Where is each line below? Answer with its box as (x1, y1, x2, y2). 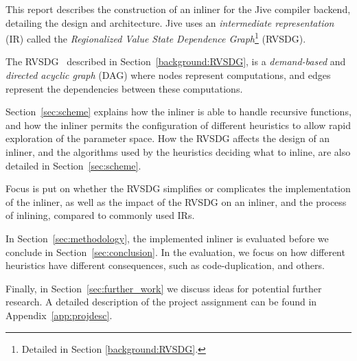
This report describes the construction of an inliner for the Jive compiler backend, (5, 2, 351, 16)
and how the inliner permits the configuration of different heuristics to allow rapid (5, 117, 351, 132)
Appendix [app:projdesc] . (5, 307, 113, 322)
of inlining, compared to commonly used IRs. (5, 208, 195, 222)
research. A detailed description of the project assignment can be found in (5, 294, 317, 309)
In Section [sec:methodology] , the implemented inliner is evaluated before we (5, 231, 329, 245)
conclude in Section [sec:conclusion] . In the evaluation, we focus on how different (5, 244, 345, 259)
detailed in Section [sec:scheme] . (5, 158, 141, 172)
